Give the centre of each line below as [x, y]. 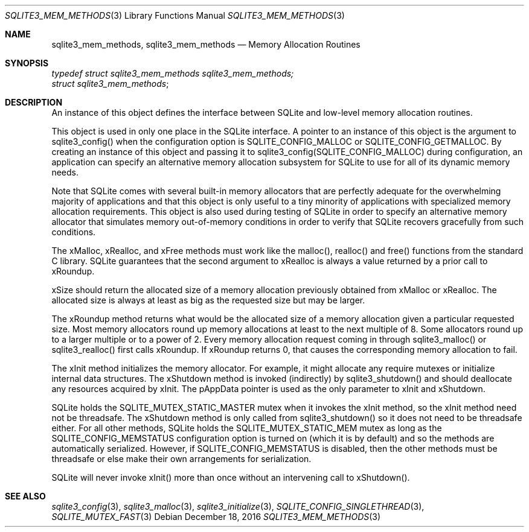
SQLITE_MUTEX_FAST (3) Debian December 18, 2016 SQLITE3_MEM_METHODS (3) [216, 517]
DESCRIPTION [34, 102]
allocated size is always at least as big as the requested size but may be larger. [208, 300]
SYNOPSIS [27, 63]
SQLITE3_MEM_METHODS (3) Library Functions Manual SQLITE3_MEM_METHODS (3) [175, 15]
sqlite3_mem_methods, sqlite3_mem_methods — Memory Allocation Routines [206, 44]
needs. [65, 172]
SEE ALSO [25, 496]
